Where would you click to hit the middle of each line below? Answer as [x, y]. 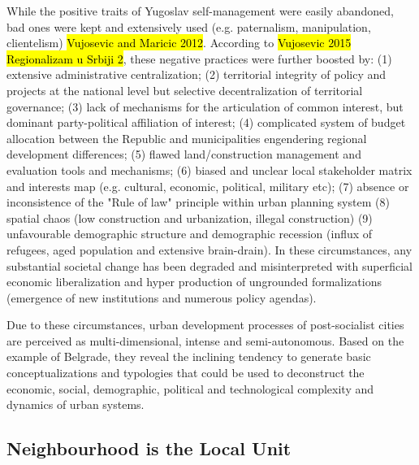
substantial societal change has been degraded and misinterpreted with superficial [209, 265]
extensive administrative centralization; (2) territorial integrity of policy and [197, 74]
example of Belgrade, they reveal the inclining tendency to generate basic [189, 356]
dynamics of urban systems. [76, 404]
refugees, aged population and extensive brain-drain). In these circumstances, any [209, 249]
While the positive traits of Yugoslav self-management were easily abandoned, [200, 11]
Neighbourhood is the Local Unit [149, 448]
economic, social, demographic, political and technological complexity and [190, 388]
